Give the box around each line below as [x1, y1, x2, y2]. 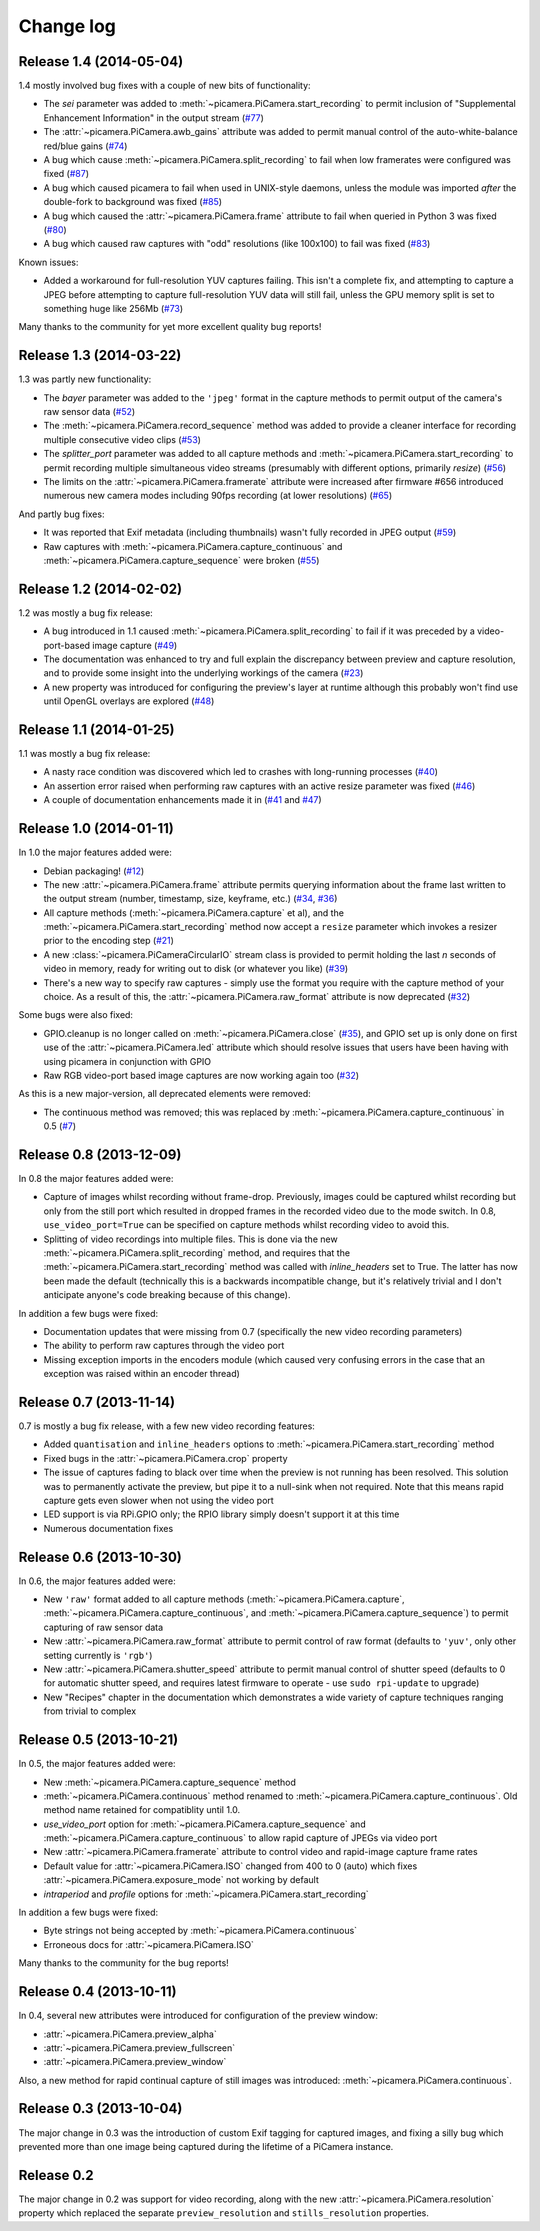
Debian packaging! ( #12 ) [43, 865, 145, 877]
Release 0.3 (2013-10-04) [18, 2100, 183, 2117]
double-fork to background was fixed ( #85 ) [43, 196, 223, 208]
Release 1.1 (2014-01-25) [18, 721, 175, 738]
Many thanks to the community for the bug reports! [18, 1957, 229, 1969]
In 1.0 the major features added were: [18, 846, 172, 859]
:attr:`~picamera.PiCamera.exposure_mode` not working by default [43, 1874, 319, 1886]
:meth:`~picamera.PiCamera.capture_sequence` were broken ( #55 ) [43, 554, 320, 566]
